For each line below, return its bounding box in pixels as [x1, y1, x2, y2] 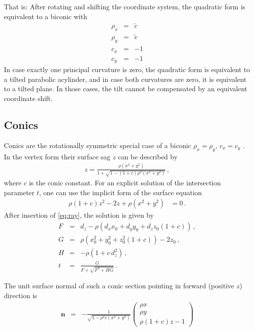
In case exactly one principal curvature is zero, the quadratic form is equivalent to [4, 64, 250, 75]
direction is [4, 290, 37, 301]
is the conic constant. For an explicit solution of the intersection [29, 178, 221, 188]
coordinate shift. [4, 93, 53, 103]
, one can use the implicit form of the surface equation [39, 187, 202, 197]
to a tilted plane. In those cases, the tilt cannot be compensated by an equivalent [4, 83, 248, 94]
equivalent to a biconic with [4, 11, 87, 21]
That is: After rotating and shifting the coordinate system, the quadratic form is [4, 1, 246, 11]
